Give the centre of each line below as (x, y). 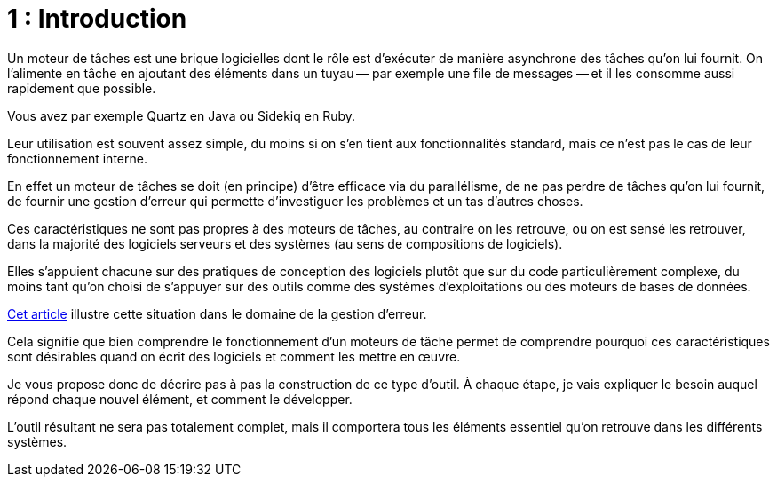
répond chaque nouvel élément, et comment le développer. (180, 399)
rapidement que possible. (82, 88)
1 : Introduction (97, 19)
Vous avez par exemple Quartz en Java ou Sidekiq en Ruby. (182, 115)
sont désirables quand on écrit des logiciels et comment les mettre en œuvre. (234, 356)
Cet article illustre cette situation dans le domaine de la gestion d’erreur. (217, 313)
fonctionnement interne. (77, 158)
